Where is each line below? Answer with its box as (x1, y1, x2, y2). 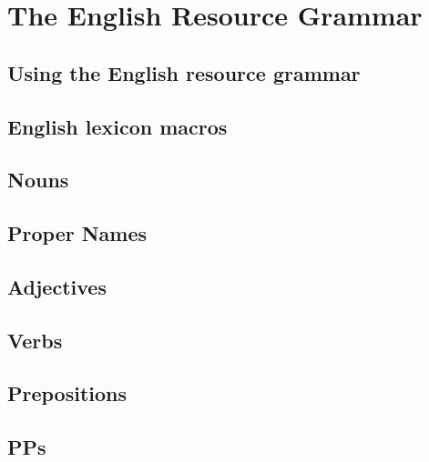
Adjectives (7, 272, 107, 300)
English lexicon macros (7, 112, 228, 140)
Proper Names (7, 219, 148, 247)
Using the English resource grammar (7, 58, 361, 86)
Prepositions (7, 379, 128, 407)
